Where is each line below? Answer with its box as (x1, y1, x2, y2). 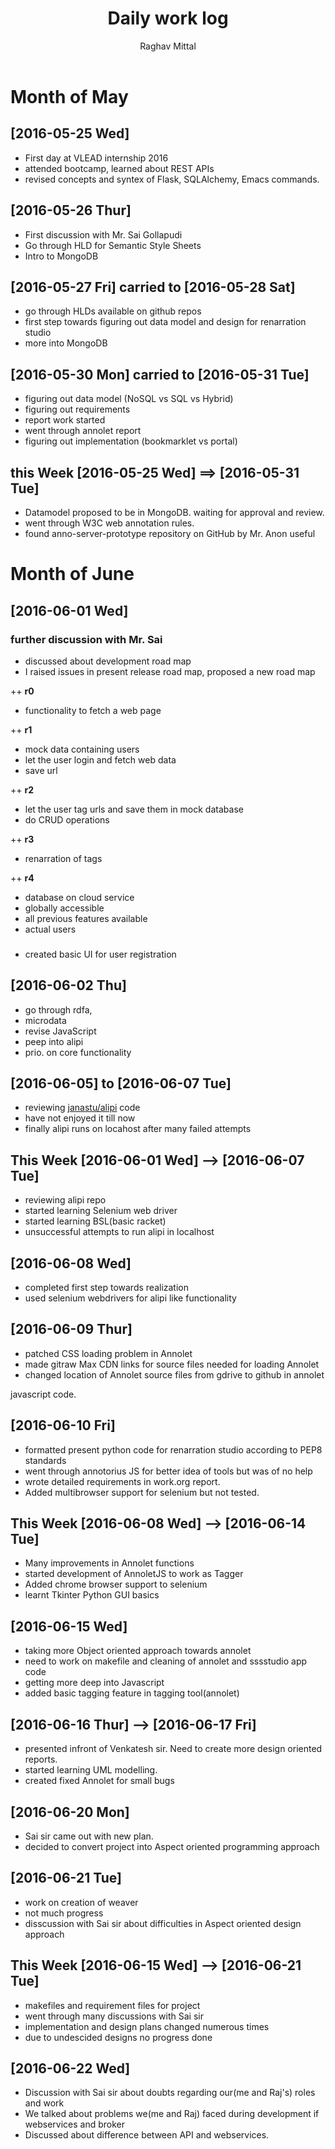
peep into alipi (24, 1035, 84, 1047)
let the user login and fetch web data (24, 753, 177, 766)
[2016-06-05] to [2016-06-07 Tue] (10, 1075, 232, 1092)
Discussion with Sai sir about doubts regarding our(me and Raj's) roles (24, 2087, 316, 2099)
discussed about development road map (24, 655, 192, 667)
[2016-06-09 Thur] (10, 1321, 133, 1338)
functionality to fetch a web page (24, 704, 162, 716)
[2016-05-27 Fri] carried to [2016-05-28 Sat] (10, 278, 296, 296)
